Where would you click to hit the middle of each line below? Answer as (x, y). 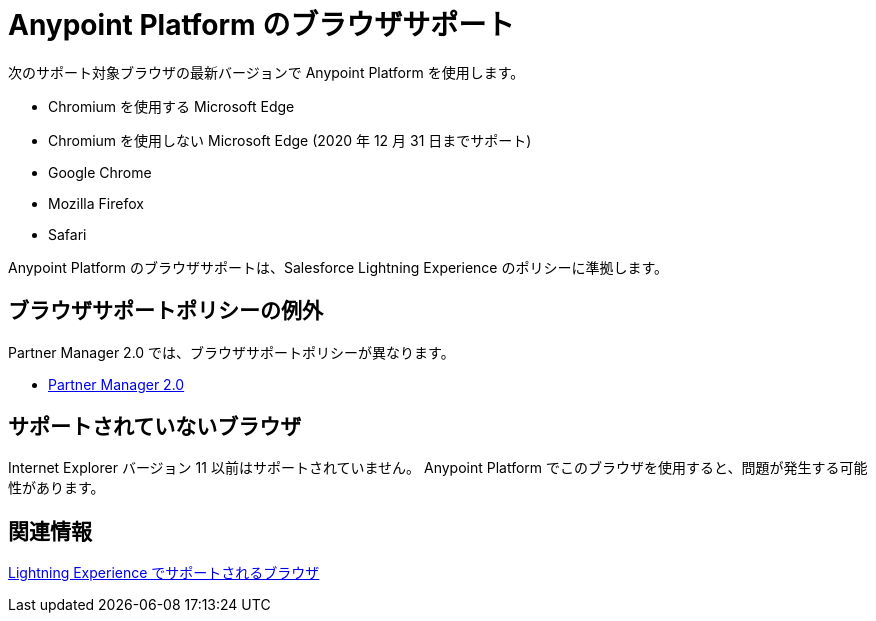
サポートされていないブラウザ (155, 427)
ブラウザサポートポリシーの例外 (165, 311)
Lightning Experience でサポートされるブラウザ (164, 573)
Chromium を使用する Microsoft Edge (171, 106)
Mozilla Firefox (96, 203)
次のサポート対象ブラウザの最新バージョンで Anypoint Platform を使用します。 (266, 72)
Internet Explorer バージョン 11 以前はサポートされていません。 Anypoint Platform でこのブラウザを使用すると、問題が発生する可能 (438, 468)
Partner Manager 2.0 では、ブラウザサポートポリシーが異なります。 (231, 352)
